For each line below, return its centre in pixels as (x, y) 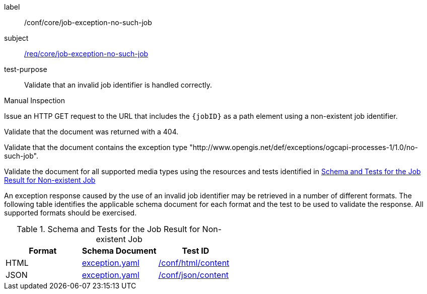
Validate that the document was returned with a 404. (91, 132)
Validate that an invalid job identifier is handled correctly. (118, 85)
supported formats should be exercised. (70, 213)
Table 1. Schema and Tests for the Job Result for (109, 229)
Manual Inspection (35, 100)
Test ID (196, 251)
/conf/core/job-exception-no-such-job (88, 22)
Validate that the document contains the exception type (96, 147)
